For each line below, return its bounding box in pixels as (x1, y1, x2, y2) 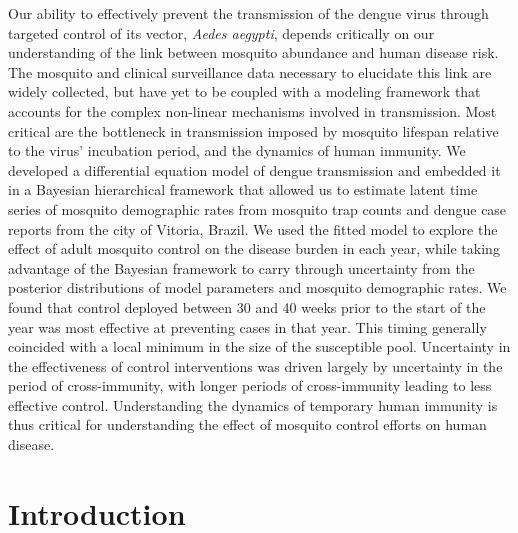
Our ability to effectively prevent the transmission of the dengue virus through (8, 3, 489, 23)
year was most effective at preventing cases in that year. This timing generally (8, 316, 487, 337)
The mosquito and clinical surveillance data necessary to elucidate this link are (8, 61, 492, 82)
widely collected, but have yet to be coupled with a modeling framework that (8, 81, 481, 102)
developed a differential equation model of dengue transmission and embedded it (8, 159, 501, 180)
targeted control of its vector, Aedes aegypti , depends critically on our (8, 22, 435, 43)
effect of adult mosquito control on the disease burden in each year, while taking (8, 238, 500, 259)
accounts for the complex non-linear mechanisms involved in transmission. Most (8, 100, 497, 121)
